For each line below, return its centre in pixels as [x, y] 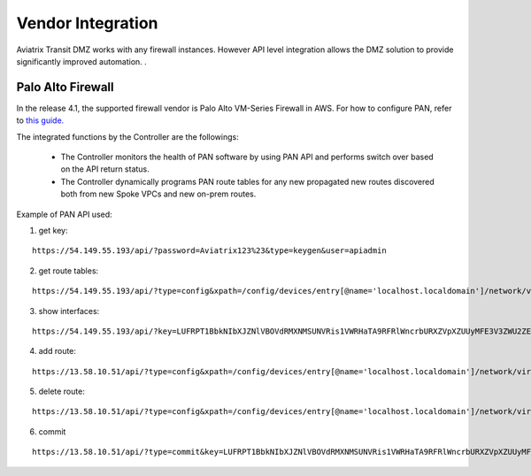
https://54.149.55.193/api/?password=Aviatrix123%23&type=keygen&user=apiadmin [209, 251]
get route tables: [69, 271]
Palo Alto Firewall [65, 87]
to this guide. [40, 120]
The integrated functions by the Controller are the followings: [127, 136]
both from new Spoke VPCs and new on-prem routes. [158, 194]
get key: [53, 230]
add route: [58, 351]
